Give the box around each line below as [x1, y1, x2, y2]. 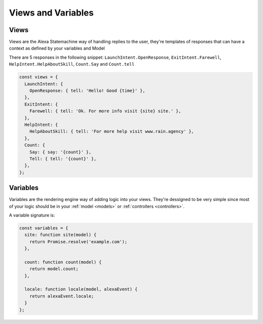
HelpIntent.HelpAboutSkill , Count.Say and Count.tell [9, 61, 135, 67]
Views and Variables [9, 7, 94, 18]
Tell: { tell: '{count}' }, [29, 156, 97, 162]
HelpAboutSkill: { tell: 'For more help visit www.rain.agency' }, [29, 129, 194, 134]
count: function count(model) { [24, 259, 102, 265]
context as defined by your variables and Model [9, 45, 105, 51]
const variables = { [19, 225, 68, 231]
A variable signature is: [9, 212, 56, 218]
